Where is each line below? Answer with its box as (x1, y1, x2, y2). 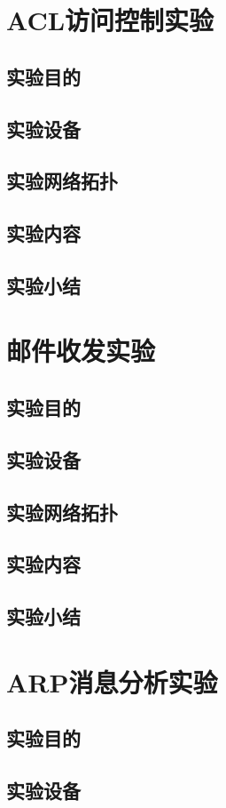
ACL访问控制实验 (6, 2, 214, 38)
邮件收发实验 (6, 332, 156, 369)
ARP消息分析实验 (6, 663, 218, 700)
